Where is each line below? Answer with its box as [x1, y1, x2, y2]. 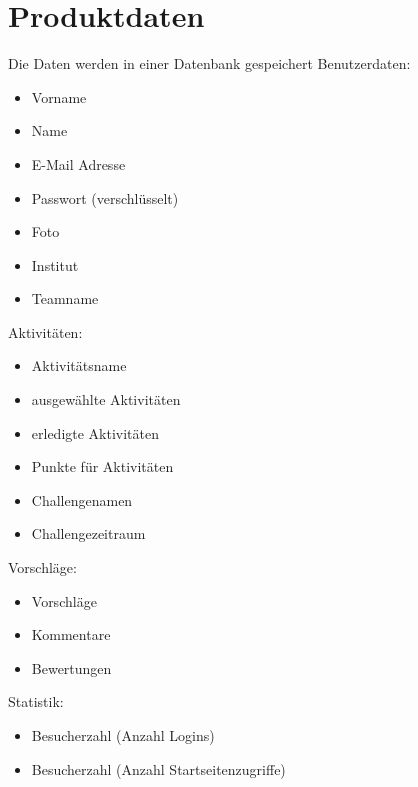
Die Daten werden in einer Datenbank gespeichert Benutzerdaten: [8, 53, 411, 74]
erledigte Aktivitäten [31, 422, 160, 443]
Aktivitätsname [31, 355, 127, 376]
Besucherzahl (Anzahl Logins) [31, 725, 215, 745]
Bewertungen [31, 657, 112, 678]
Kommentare [31, 624, 111, 645]
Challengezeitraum [31, 523, 146, 544]
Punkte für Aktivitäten [31, 456, 174, 477]
